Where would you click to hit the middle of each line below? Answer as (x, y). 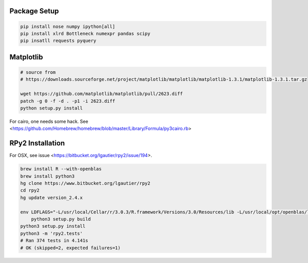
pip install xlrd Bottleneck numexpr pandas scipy (85, 34)
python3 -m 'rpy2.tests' (52, 233)
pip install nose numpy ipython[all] (68, 26)
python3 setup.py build (61, 219)
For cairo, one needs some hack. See (49, 121)
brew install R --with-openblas (61, 169)
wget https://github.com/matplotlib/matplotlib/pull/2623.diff (102, 94)
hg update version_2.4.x (52, 198)
